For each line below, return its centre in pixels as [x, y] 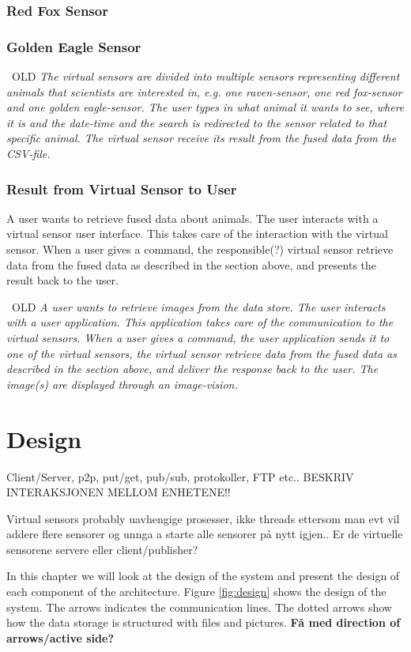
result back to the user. [62, 280]
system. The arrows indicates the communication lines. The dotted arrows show [199, 607]
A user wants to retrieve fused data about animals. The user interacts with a [192, 218]
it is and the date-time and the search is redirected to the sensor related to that [197, 122]
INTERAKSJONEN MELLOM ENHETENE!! [119, 492]
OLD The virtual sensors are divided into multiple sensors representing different [205, 76]
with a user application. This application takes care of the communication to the [200, 322]
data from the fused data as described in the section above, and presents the [192, 264]
